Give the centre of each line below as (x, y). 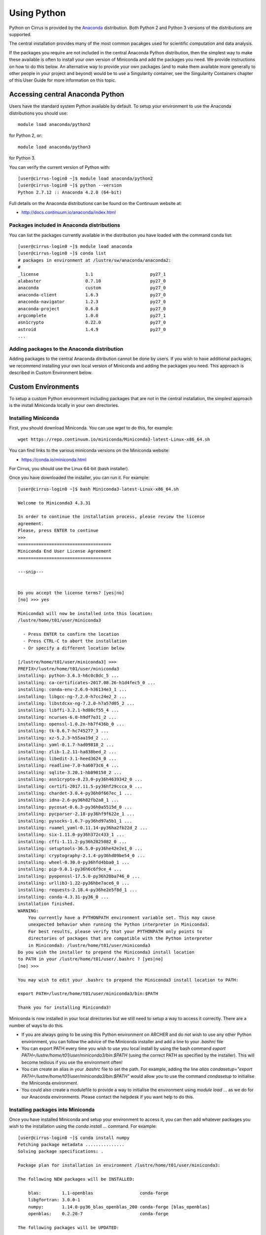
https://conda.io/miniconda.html (54, 459)
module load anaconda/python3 (54, 147)
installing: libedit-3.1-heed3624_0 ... (67, 759)
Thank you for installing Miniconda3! (65, 1008)
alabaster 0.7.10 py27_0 (92, 281)
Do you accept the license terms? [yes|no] (71, 593)
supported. (20, 34)
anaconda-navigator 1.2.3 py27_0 (92, 302)
